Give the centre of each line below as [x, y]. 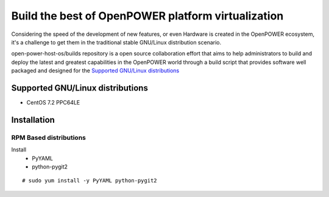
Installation [33, 119]
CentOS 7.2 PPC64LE [53, 103]
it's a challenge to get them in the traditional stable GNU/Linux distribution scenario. [116, 42]
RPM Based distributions [49, 137]
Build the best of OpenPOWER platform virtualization [147, 16]
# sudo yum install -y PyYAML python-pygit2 [90, 181]
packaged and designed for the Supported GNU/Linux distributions [95, 71]
